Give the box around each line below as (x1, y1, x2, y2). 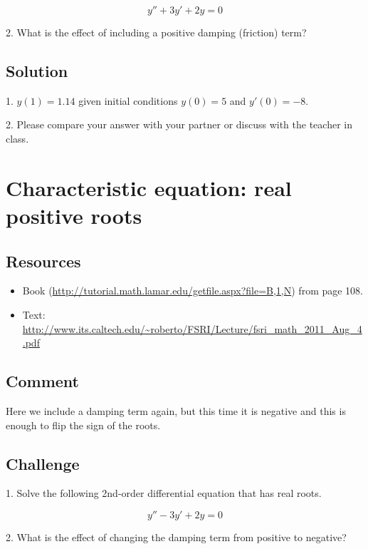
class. (6, 130, 29, 145)
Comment (6, 370, 79, 392)
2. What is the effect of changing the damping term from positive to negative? (6, 529, 347, 544)
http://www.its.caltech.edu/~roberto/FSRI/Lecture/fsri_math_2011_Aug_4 (22, 321, 362, 336)
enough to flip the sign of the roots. (6, 417, 161, 432)
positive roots (6, 200, 142, 230)
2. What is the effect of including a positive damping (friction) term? (6, 25, 307, 39)
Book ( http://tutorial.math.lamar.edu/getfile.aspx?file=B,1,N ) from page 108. (22, 283, 364, 298)
